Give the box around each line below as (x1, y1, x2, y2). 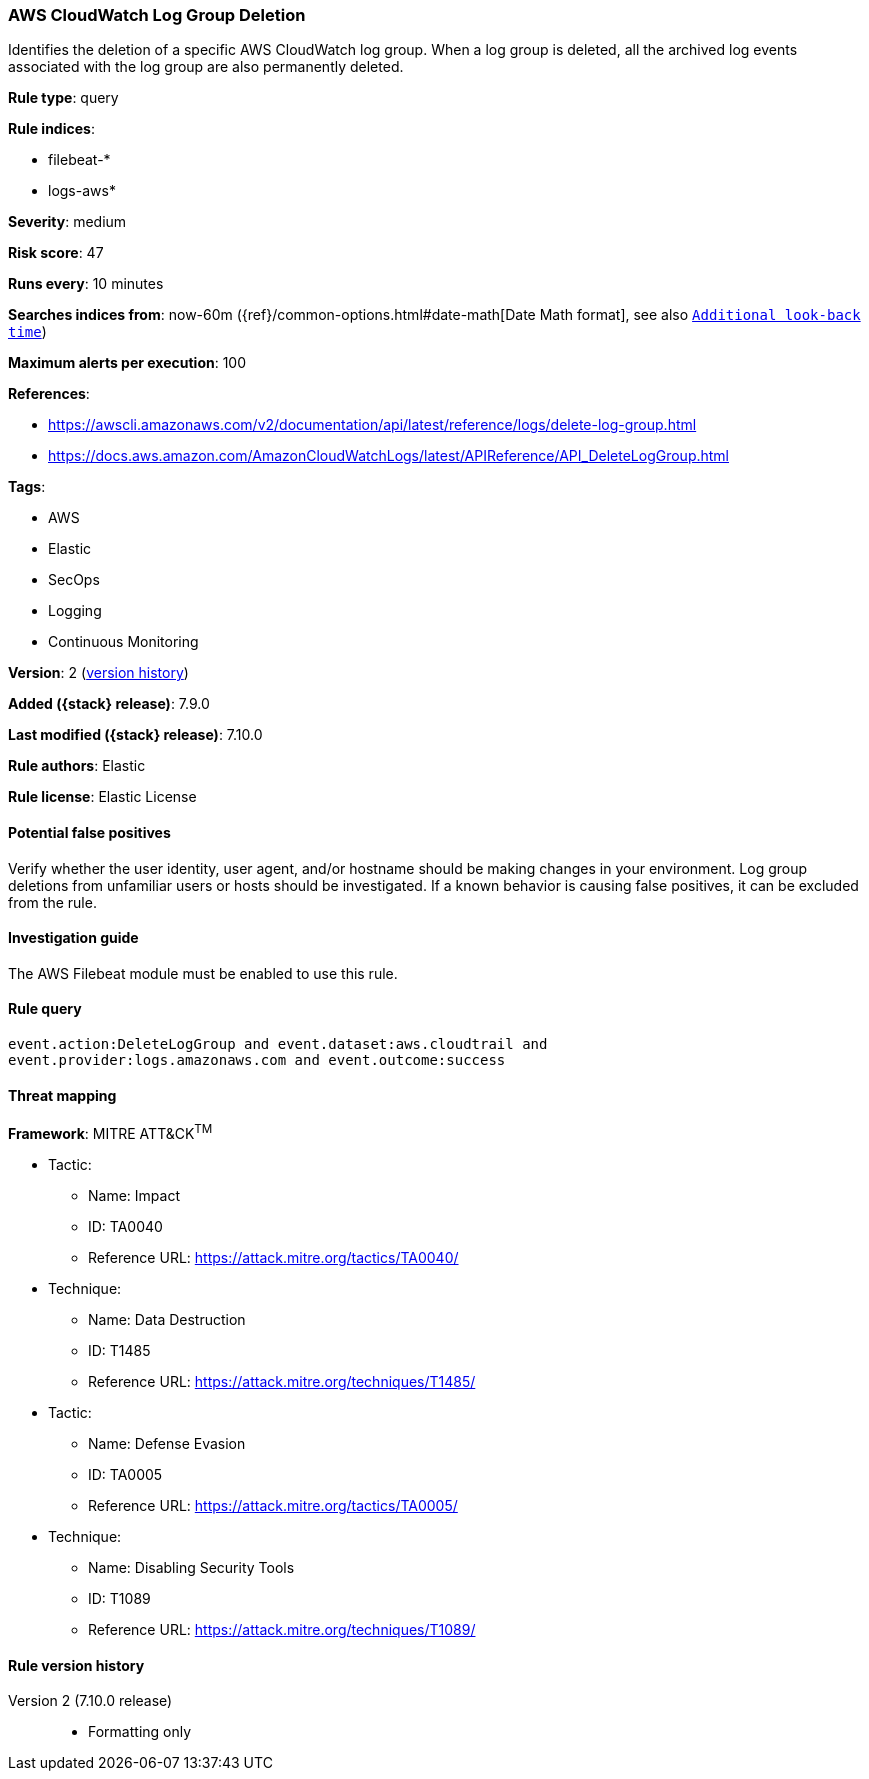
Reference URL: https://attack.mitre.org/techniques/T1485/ (88, 1372, 476, 1390)
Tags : (8, 478, 46, 496)
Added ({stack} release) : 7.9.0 (8, 695, 210, 713)
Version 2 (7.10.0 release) (8, 1692, 173, 1710)
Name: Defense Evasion (88, 1434, 246, 1452)
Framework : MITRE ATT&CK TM (8, 1122, 213, 1142)
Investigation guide (8, 929, 139, 947)
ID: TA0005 (88, 1465, 163, 1483)
